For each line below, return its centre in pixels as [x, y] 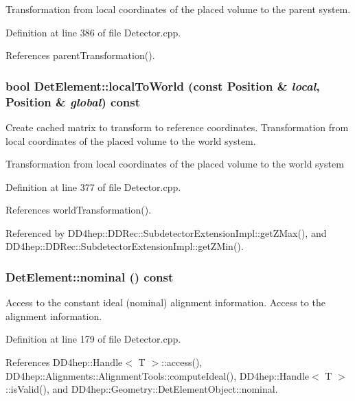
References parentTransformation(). [80, 55]
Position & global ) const [73, 101]
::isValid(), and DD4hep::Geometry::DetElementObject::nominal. [142, 389]
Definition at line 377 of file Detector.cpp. [93, 186]
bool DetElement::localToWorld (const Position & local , [163, 85]
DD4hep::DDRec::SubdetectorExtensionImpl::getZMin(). [125, 246]
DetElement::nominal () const [90, 277]
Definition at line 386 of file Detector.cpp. [93, 32]
